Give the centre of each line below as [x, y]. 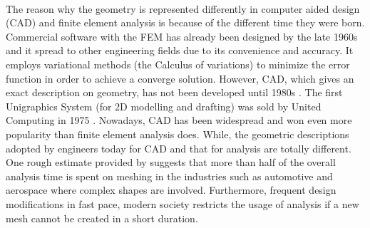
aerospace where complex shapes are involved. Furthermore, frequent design [171, 190]
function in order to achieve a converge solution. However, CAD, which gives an [180, 78]
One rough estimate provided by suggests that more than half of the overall [171, 162]
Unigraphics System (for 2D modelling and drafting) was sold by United [164, 106]
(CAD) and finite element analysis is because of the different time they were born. [185, 22]
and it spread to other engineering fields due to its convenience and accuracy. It [180, 50]
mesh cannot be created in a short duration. [102, 218]
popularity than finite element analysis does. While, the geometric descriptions [178, 134]
